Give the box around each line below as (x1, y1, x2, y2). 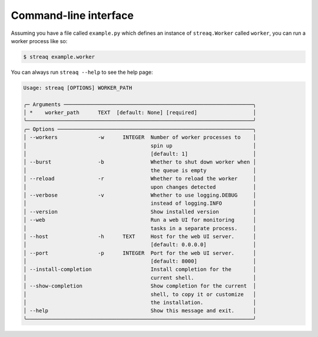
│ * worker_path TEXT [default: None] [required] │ (23, 109, 256, 116)
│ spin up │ (23, 142, 256, 149)
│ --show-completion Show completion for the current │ (23, 283, 256, 289)
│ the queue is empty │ (23, 167, 256, 174)
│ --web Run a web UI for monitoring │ (23, 217, 256, 224)
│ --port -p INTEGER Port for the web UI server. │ (23, 250, 256, 256)
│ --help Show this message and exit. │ (23, 307, 256, 314)
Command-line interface (11, 9, 134, 22)
